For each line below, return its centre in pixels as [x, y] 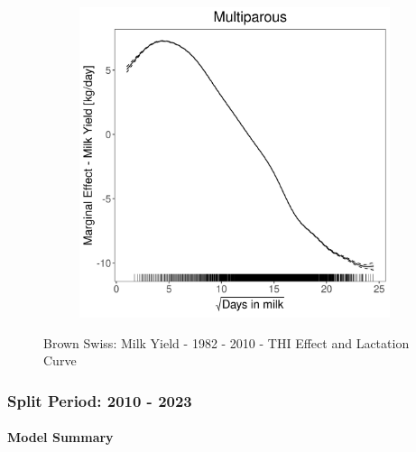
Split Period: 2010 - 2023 [100, 400]
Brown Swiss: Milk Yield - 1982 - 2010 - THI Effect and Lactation [226, 342]
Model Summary [60, 437]
